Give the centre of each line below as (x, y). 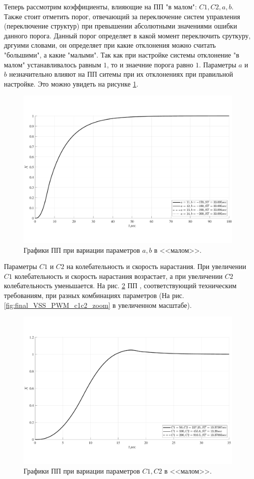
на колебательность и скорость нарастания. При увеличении (156, 266)
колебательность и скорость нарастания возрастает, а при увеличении (118, 276)
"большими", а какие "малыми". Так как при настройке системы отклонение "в (122, 54)
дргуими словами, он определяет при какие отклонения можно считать (110, 45)
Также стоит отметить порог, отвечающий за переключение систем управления (122, 16)
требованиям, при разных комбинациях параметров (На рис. (94, 295)
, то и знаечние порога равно (150, 64)
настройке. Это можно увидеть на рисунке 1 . (71, 83)
